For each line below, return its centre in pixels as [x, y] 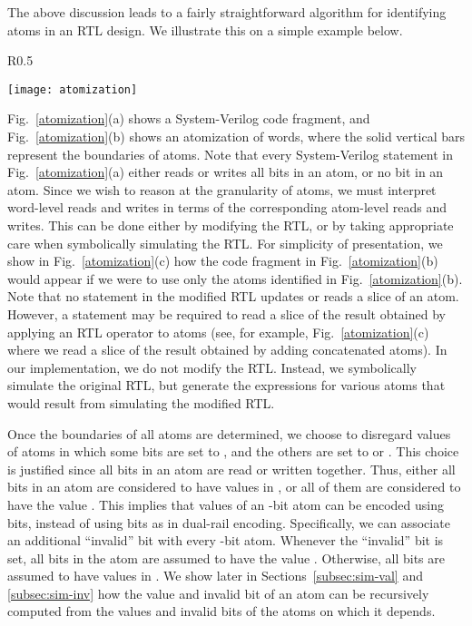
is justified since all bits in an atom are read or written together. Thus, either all [231, 469]
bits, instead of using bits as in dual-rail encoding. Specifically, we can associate [229, 522]
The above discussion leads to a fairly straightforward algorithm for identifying [227, 12]
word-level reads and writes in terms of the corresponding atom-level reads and [227, 207]
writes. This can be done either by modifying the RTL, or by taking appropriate [231, 225]
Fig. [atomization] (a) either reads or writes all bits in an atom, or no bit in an [226, 172]
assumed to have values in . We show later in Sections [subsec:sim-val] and [215, 576]
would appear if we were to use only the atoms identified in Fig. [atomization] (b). [235, 278]
